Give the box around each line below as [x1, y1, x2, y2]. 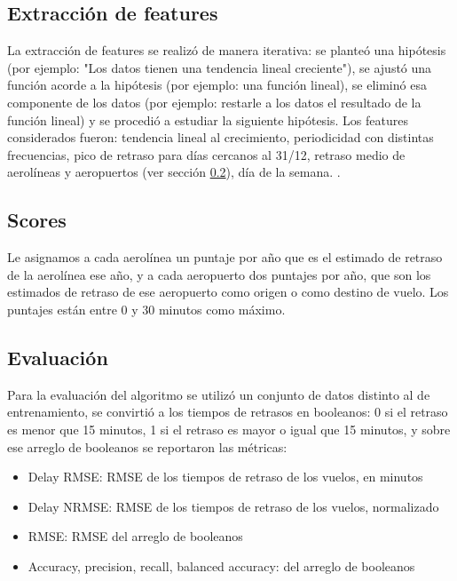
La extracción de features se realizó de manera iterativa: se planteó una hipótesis [7, 41, 446, 60]
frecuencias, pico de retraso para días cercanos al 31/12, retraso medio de [7, 145, 406, 163]
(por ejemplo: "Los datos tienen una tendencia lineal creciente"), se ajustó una [7, 58, 432, 76]
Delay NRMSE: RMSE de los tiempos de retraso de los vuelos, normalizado [28, 497, 439, 515]
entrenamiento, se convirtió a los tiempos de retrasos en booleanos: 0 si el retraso [7, 402, 448, 421]
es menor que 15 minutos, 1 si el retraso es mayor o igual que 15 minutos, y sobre [7, 419, 451, 438]
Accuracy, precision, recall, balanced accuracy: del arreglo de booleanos [28, 556, 415, 575]
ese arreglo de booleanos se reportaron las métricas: [7, 437, 288, 456]
